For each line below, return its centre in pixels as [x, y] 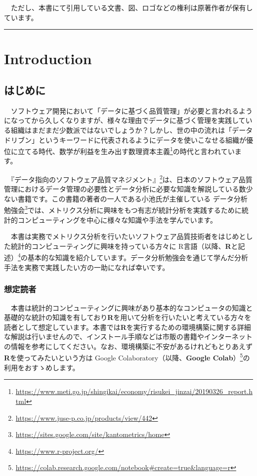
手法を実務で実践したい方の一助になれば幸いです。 [87, 267]
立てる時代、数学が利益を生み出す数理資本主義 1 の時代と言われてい [126, 150]
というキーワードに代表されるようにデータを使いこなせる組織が [142, 139]
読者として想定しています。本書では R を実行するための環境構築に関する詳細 [128, 327]
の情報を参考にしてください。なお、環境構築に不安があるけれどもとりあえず [128, 346]
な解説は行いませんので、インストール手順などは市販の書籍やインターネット [128, 337]
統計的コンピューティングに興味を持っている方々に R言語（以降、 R [121, 246]
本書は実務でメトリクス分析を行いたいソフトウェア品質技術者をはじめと [128, 236]
